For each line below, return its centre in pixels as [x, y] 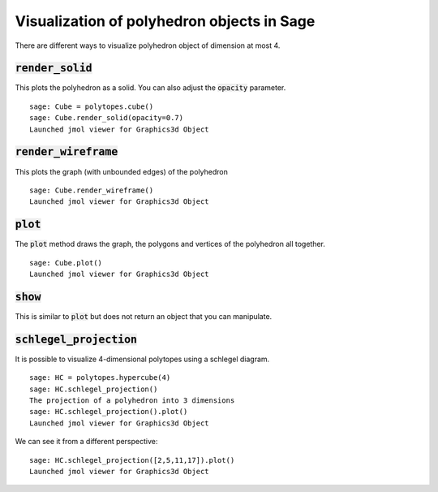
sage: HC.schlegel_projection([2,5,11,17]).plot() [132, 460]
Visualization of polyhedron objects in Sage [165, 21]
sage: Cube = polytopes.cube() [92, 106]
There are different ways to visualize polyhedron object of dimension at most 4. [148, 45]
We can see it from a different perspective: [86, 442]
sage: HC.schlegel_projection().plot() [109, 412]
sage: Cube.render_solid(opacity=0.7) [107, 118]
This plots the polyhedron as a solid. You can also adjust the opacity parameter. [150, 88]
